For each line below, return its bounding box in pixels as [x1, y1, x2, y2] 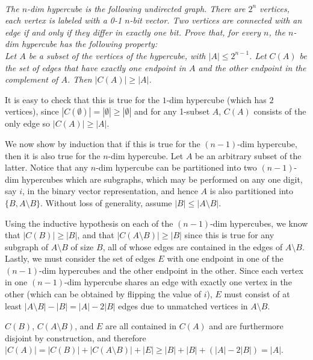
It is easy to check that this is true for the [5, 93, 160, 106]
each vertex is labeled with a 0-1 [5, 14, 122, 27]
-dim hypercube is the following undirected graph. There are [27, 2, 246, 14]
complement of [5, 73, 58, 86]
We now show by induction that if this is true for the [5, 137, 200, 150]
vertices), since [5, 105, 59, 118]
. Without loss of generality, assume [40, 196, 172, 209]
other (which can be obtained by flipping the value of [5, 288, 201, 300]
